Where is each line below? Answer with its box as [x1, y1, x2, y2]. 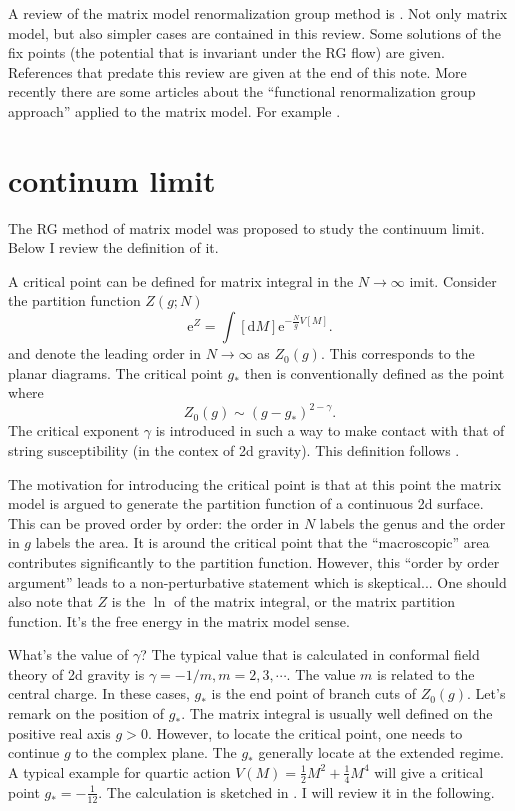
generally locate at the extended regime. [258, 742, 504, 763]
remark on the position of [8, 703, 165, 724]
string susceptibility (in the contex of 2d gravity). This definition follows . [8, 439, 460, 460]
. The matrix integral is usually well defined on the [181, 703, 493, 724]
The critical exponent [8, 420, 140, 441]
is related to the [377, 663, 475, 684]
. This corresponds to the [320, 343, 475, 364]
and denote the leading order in [8, 343, 201, 364]
